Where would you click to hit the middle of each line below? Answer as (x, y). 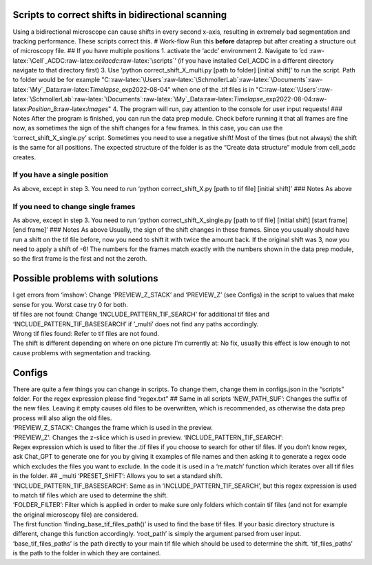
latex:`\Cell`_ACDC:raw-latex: (54, 60)
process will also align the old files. (62, 418)
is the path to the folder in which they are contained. (87, 553)
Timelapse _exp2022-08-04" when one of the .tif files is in (172, 89)
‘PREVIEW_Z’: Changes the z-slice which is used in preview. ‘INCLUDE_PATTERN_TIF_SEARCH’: (148, 437)
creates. (24, 157)
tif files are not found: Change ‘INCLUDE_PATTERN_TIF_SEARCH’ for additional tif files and (141, 315)
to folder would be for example (56, 80)
